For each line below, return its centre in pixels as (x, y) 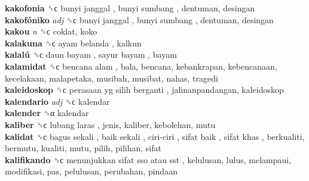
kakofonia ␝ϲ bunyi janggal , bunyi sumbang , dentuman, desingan (130, 8)
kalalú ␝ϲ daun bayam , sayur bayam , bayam (91, 54)
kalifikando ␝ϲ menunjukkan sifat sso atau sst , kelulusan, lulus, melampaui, (148, 159)
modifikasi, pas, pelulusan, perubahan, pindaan (91, 171)
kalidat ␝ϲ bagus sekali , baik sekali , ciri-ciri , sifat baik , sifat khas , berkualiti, (155, 136)
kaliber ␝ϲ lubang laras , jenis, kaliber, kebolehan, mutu (110, 124)
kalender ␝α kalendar (47, 113)
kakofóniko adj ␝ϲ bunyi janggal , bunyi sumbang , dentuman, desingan (139, 19)
